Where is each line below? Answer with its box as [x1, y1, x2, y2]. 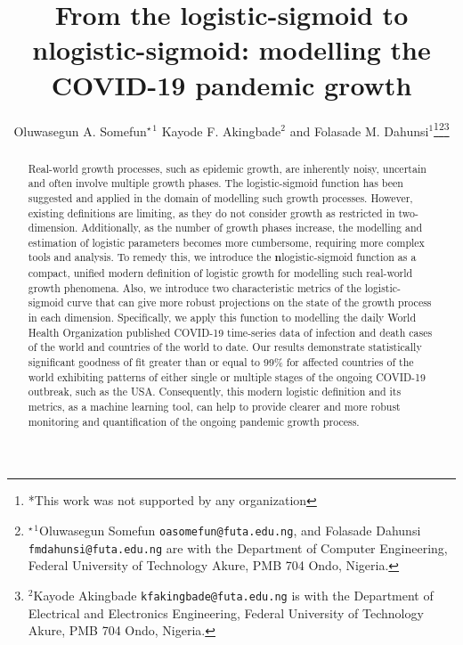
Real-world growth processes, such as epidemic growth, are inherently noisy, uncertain [28, 160, 426, 176]
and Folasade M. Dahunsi [289, 121, 429, 140]
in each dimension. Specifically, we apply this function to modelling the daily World [28, 310, 417, 325]
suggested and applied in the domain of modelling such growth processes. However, [28, 190, 413, 205]
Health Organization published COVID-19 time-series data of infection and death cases [28, 324, 433, 339]
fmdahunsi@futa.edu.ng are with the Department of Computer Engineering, [28, 538, 448, 557]
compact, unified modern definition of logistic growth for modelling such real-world [28, 265, 413, 281]
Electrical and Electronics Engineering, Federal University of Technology [28, 603, 424, 622]
